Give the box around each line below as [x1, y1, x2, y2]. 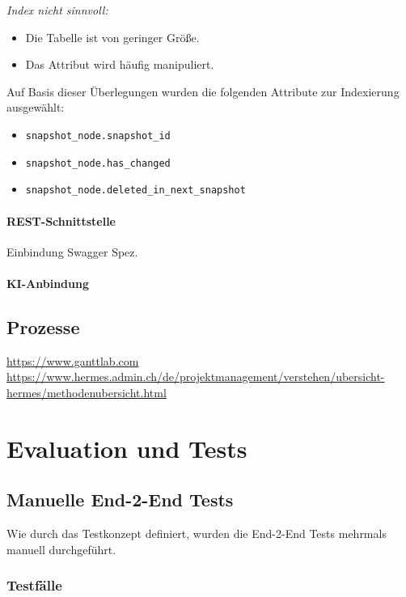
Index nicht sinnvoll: [6, 2, 108, 18]
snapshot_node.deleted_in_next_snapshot [25, 184, 246, 197]
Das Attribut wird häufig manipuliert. [25, 56, 214, 73]
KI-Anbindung [6, 274, 89, 291]
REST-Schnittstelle [6, 212, 116, 229]
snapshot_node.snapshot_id [25, 129, 171, 142]
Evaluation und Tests [6, 431, 247, 464]
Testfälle [6, 575, 62, 595]
